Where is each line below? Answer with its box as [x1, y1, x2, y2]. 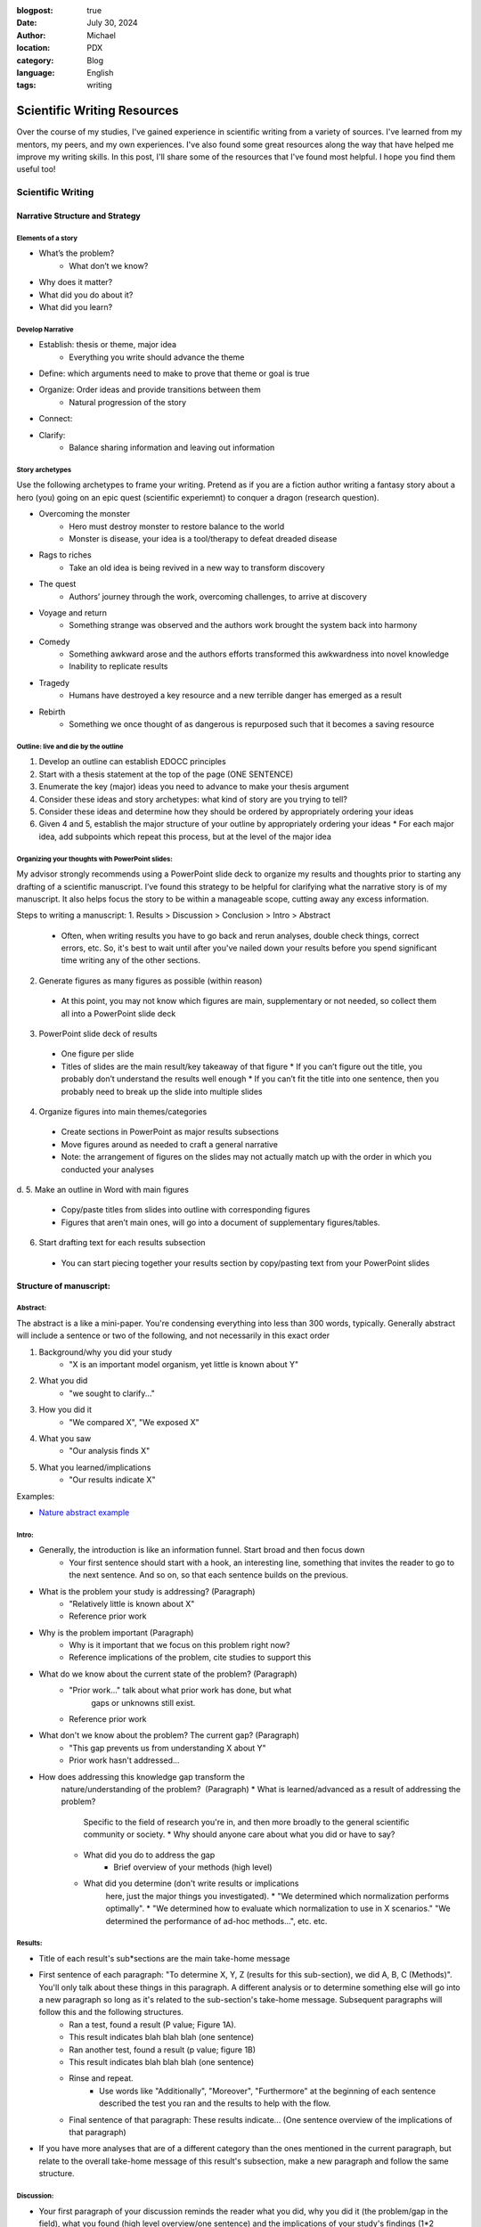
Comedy [38, 636, 70, 647]
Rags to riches [38, 550, 93, 560]
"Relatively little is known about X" [69, 1598, 195, 1609]
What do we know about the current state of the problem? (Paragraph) [38, 1668, 298, 1679]
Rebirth [38, 706, 66, 717]
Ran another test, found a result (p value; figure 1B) [69, 2044, 257, 2055]
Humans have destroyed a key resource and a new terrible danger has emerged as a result [69, 690, 403, 701]
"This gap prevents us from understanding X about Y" [69, 1742, 266, 1753]
